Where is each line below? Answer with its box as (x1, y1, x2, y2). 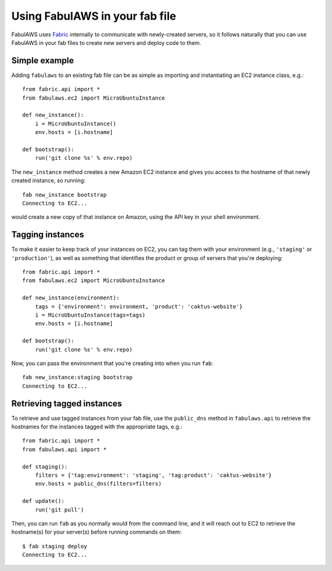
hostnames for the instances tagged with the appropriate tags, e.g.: (11, 423, 183, 430)
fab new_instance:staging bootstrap (22, 374, 133, 381)
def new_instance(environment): (22, 294, 120, 301)
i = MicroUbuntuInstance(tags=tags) (34, 311, 146, 318)
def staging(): (22, 463, 68, 470)
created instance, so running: (11, 177, 86, 184)
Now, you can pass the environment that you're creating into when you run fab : (11, 360, 213, 367)
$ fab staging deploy (22, 543, 87, 549)
